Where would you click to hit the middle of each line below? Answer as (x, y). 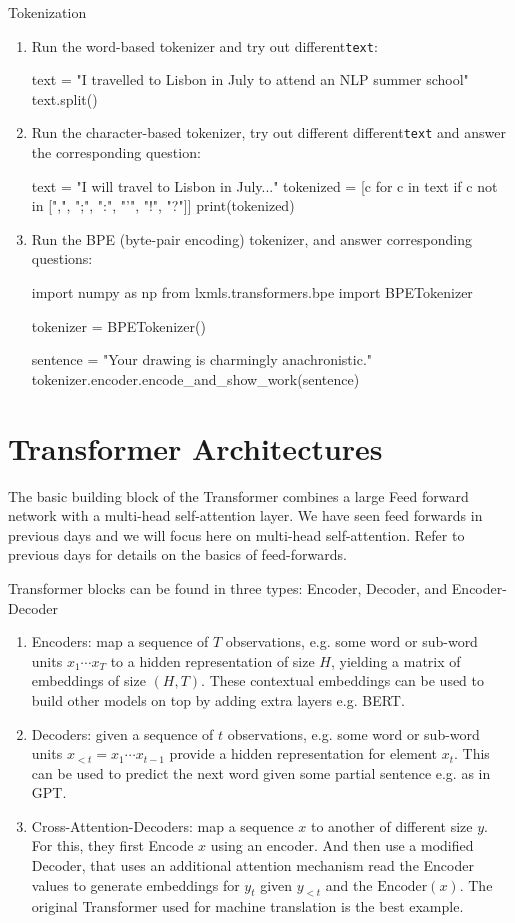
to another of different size (392, 825)
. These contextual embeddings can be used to (343, 680)
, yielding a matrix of (395, 660)
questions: (62, 258)
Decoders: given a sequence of (122, 733)
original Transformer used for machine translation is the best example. (247, 906)
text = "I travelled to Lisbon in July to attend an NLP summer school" (250, 79)
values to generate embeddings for (135, 884)
